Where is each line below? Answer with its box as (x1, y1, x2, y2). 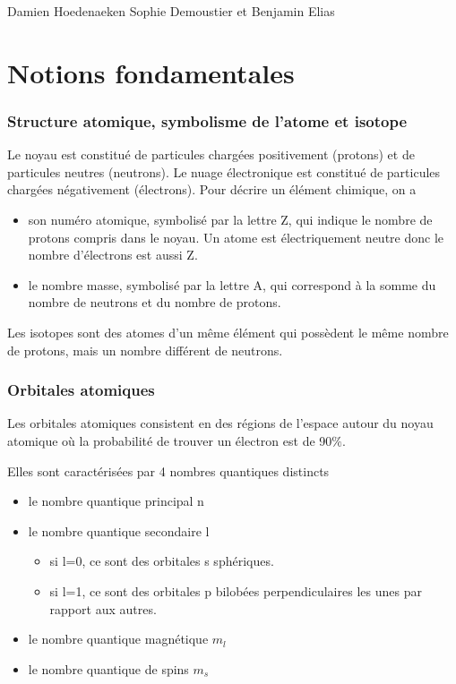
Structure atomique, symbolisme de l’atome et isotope (7, 109, 408, 132)
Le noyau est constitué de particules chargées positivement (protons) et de (7, 145, 415, 164)
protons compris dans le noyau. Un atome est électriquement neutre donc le (28, 227, 443, 246)
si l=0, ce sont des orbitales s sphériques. (49, 551, 274, 570)
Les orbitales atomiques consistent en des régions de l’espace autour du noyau (7, 414, 434, 432)
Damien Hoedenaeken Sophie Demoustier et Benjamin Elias (7, 2, 335, 20)
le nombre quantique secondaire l (28, 521, 210, 540)
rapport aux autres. (49, 599, 157, 618)
